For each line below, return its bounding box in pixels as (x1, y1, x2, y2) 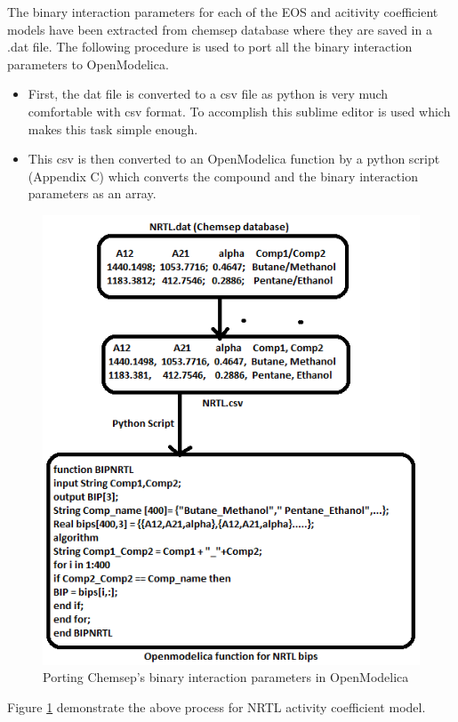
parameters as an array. (28, 184, 157, 203)
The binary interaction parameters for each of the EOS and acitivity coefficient (7, 3, 438, 20)
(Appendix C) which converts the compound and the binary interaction (28, 166, 418, 185)
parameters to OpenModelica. (7, 54, 169, 73)
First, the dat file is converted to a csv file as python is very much (28, 84, 389, 103)
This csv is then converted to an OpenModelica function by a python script (28, 149, 440, 168)
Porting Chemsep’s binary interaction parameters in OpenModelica (43, 668, 409, 686)
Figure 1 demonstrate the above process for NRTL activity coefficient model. (7, 697, 426, 716)
